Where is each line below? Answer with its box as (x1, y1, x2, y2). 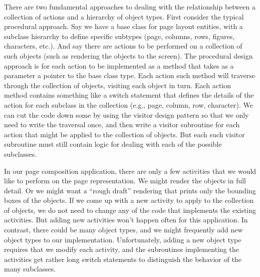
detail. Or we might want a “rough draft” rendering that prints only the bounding (4, 185, 256, 195)
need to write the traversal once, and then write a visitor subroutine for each (4, 119, 240, 130)
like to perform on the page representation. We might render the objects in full (4, 175, 246, 186)
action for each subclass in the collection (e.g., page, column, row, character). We (4, 99, 253, 110)
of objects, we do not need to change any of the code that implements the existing (4, 204, 256, 215)
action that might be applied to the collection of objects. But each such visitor (4, 129, 245, 139)
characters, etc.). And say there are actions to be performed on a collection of (4, 41, 242, 51)
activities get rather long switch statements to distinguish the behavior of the (4, 253, 241, 264)
